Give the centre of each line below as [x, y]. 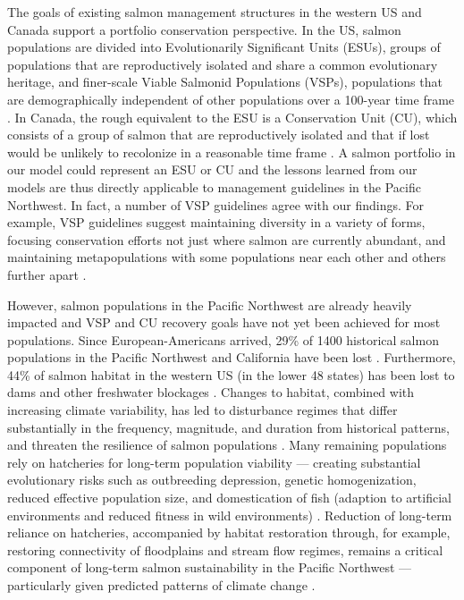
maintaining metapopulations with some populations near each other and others [227, 257]
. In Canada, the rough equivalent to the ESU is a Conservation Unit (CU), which [232, 117]
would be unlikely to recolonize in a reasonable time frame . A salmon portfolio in [232, 152]
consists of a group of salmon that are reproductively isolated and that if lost [219, 135]
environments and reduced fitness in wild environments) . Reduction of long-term [230, 515]
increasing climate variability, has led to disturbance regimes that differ [202, 410]
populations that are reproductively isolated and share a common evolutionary [223, 64]
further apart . [47, 274]
